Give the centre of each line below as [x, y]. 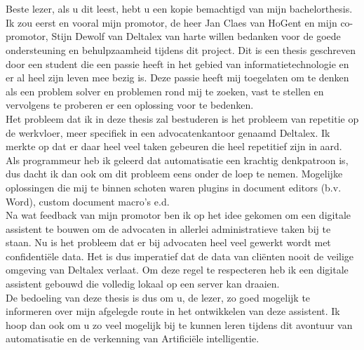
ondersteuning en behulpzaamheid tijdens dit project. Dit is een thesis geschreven [181, 49]
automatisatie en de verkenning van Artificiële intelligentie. [133, 338]
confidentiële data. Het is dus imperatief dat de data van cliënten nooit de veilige [180, 256]
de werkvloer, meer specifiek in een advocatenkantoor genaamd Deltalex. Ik [168, 132]
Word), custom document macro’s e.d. [88, 201]
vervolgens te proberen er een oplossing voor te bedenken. [130, 105]
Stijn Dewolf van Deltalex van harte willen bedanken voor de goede [196, 36]
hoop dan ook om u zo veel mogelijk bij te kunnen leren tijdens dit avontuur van [179, 324]
